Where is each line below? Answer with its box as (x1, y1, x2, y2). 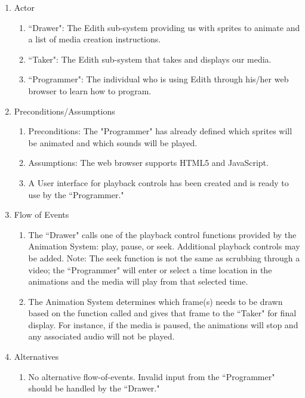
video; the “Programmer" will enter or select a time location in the (28, 263, 272, 276)
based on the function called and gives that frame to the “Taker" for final (28, 307, 297, 319)
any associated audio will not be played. (28, 330, 175, 343)
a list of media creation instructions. (28, 33, 161, 45)
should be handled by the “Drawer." (28, 382, 160, 394)
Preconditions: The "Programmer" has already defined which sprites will (28, 125, 292, 137)
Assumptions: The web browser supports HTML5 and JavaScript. (28, 156, 269, 169)
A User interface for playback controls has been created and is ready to (28, 176, 289, 189)
